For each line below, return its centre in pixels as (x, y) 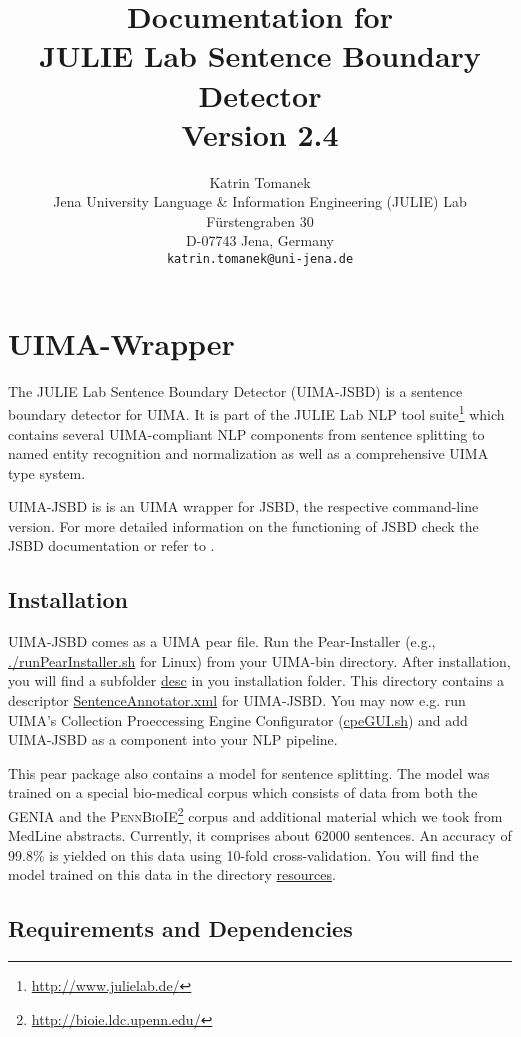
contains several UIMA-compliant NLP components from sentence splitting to (246, 433)
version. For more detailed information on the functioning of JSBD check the (243, 525)
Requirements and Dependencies (180, 928)
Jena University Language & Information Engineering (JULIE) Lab (260, 201)
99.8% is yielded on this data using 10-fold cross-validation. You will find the (243, 854)
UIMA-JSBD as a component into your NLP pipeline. (173, 739)
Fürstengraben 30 (260, 220)
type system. (47, 472)
